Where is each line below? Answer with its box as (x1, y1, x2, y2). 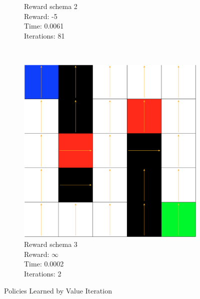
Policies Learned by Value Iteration (4, 285, 112, 295)
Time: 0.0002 (24, 258, 64, 269)
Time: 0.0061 (24, 21, 64, 31)
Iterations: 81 (24, 30, 65, 41)
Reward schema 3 (24, 239, 77, 249)
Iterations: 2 (24, 268, 61, 279)
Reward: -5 (24, 11, 57, 21)
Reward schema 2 (24, 1, 77, 11)
